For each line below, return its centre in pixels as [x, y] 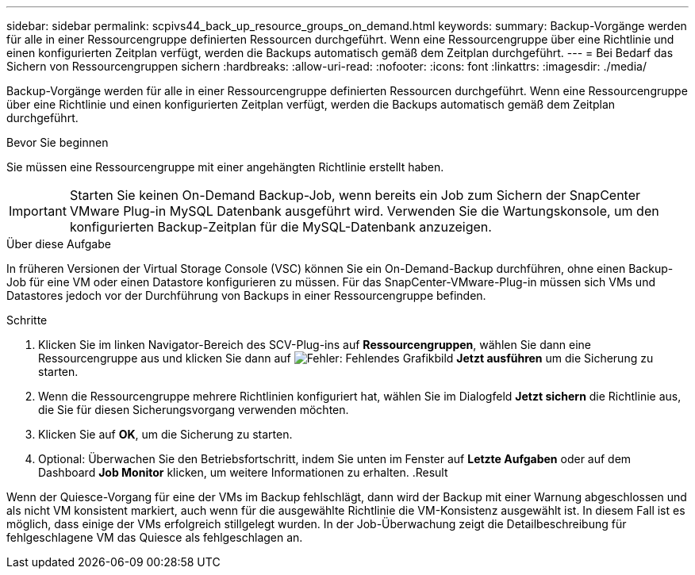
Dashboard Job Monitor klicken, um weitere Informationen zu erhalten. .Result [243, 472]
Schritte [27, 320]
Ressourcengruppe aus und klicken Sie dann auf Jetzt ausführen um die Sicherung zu [346, 358]
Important [38, 211]
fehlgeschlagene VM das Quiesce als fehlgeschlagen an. [155, 537]
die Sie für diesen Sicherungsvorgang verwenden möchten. [194, 410]
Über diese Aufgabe [59, 244]
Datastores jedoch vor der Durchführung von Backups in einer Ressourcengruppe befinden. [246, 295]
